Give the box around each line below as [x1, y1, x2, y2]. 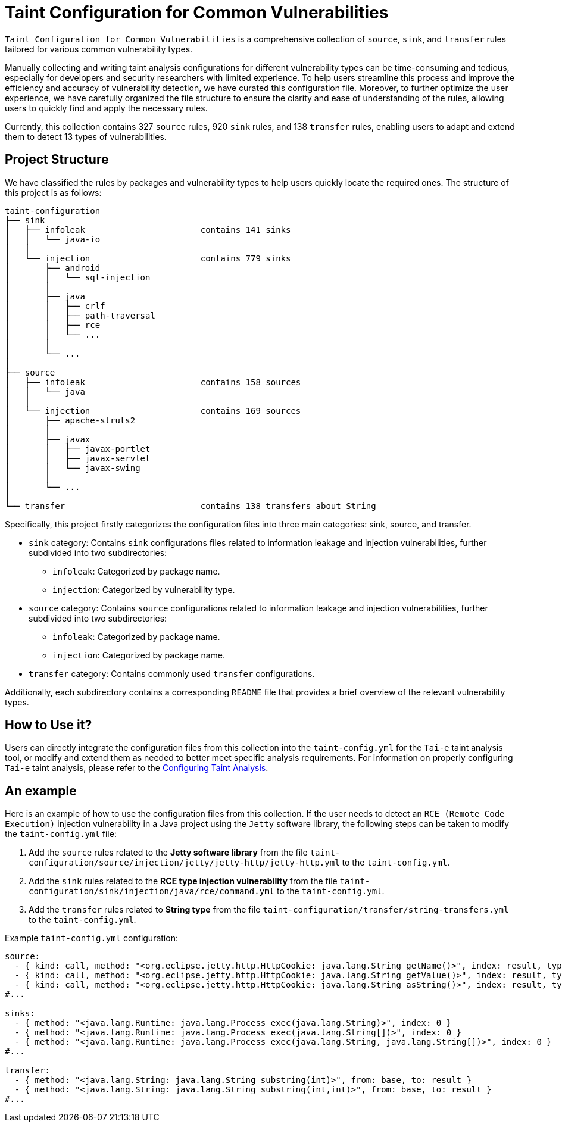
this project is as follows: [5, 187, 102, 198]
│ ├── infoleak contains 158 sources [5, 377, 301, 387]
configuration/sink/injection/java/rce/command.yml [29, 886, 275, 897]
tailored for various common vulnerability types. [5, 43, 193, 54]
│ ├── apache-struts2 [5, 415, 136, 425]
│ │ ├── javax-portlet [5, 444, 151, 454]
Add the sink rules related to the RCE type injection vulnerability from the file [29, 876, 338, 886]
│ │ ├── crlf [5, 301, 105, 311]
